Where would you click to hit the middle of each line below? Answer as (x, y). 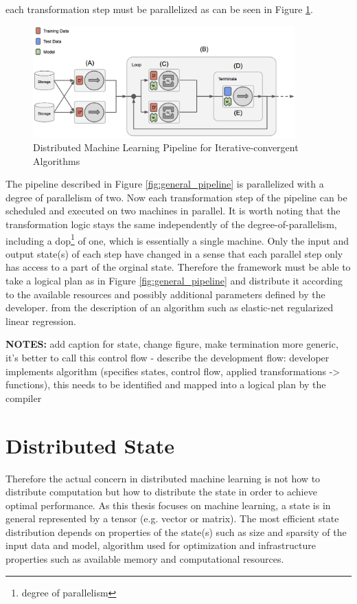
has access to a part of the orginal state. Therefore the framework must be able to (178, 267)
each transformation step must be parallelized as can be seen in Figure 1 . (159, 9)
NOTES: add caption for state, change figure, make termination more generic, (172, 344)
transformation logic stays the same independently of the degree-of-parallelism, (171, 224)
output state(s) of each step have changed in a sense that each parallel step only (174, 253)
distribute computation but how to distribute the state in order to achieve (161, 492)
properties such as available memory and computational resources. (145, 559)
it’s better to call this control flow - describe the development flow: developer (168, 357)
